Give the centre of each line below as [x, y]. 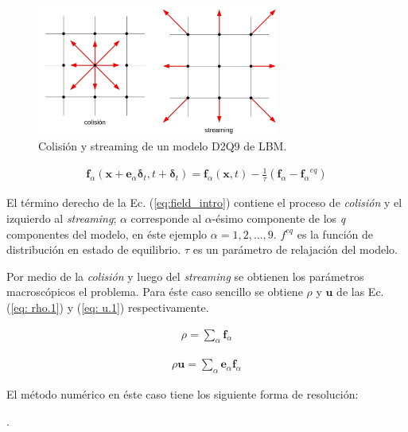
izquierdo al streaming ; [62, 218]
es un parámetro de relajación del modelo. [295, 249]
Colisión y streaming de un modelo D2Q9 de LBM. [163, 146]
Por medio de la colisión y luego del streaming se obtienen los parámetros [185, 276]
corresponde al [166, 218]
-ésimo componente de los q [279, 218]
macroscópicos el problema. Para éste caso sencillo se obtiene [155, 292]
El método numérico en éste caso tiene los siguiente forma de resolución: [183, 394]
